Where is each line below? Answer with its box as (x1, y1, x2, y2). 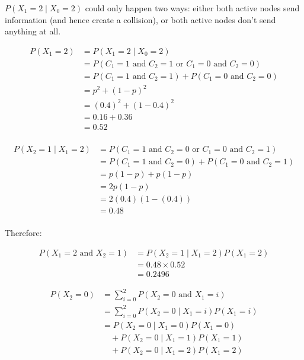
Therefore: (5, 227, 42, 239)
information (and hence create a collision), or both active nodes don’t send (5, 13, 276, 26)
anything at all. (5, 25, 61, 37)
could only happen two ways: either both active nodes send (85, 2, 300, 14)
